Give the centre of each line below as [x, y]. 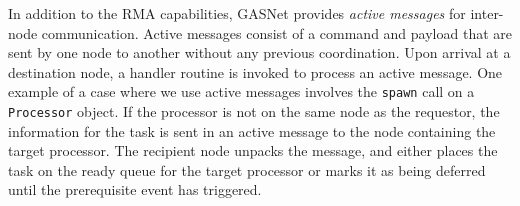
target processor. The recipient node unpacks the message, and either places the [253, 150]
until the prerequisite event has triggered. [135, 189]
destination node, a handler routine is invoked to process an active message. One [255, 71]
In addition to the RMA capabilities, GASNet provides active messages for [237, 13]
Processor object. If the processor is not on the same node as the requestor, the [254, 111]
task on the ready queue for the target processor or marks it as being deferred [247, 169]
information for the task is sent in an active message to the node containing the [252, 130]
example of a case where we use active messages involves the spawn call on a [241, 91]
